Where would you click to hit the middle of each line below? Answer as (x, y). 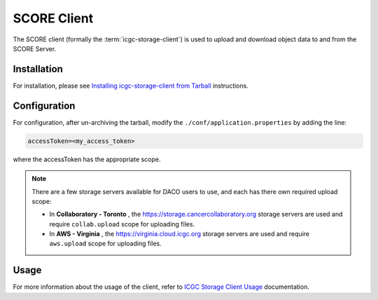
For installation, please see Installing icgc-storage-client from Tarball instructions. (131, 86)
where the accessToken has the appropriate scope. (87, 159)
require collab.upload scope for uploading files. (122, 224)
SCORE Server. (35, 48)
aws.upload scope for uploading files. (106, 244)
